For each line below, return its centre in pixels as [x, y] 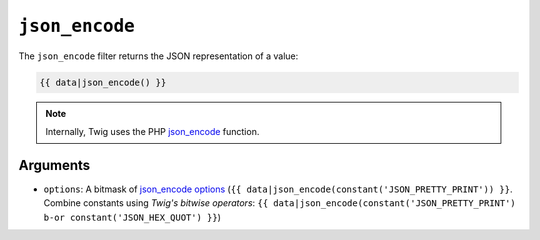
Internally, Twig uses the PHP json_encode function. [152, 131]
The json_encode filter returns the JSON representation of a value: [158, 56]
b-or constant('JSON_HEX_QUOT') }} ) [132, 217]
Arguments [54, 165]
